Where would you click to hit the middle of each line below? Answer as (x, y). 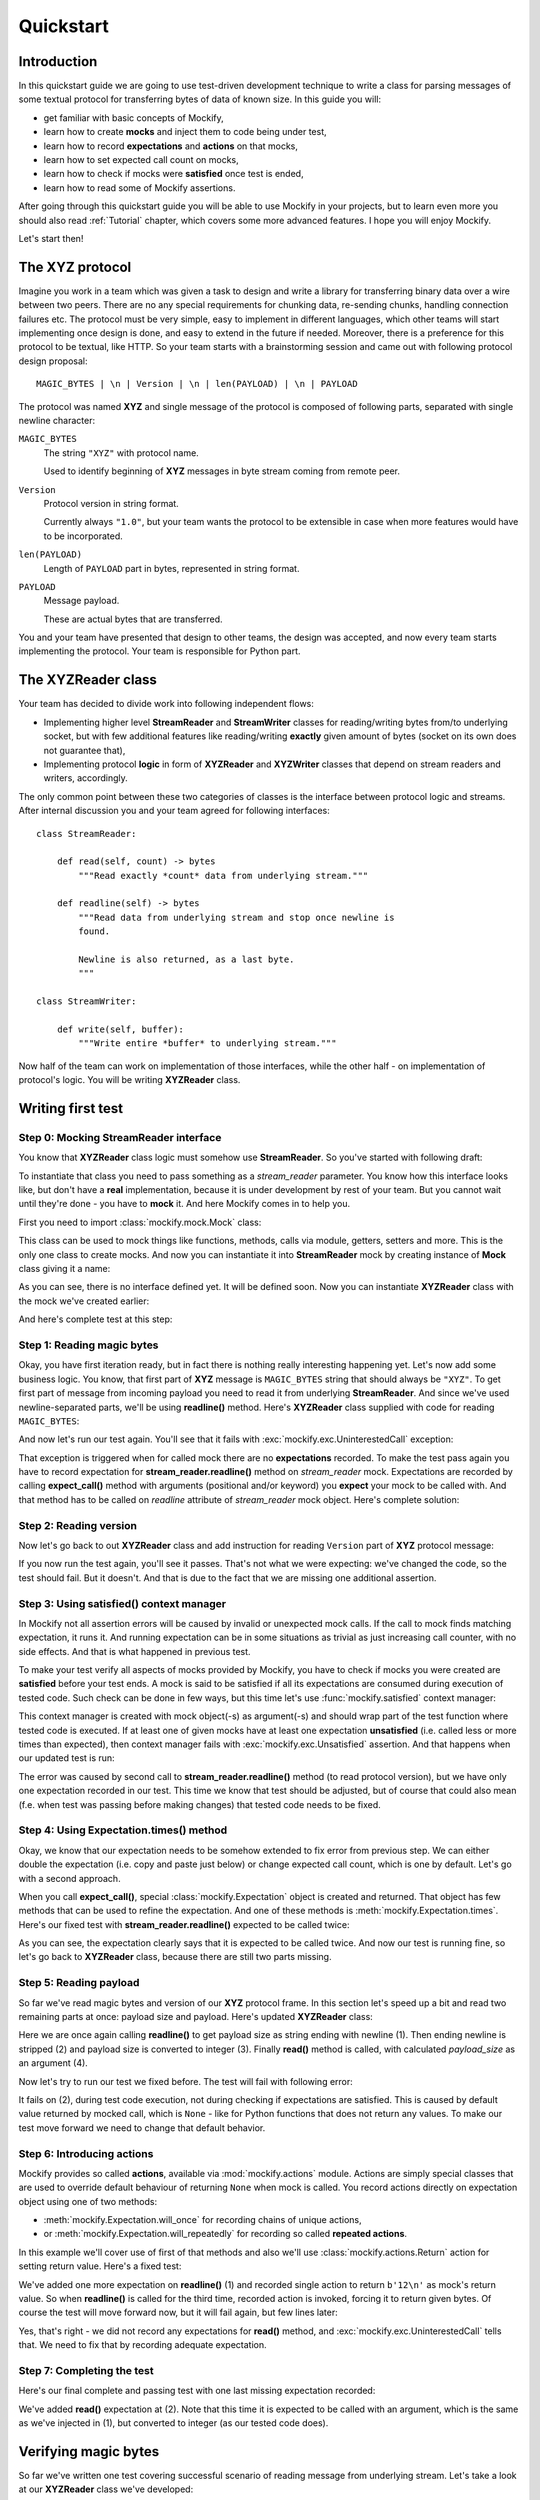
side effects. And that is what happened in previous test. (134, 1651)
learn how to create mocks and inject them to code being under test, (185, 132)
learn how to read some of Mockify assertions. (139, 187)
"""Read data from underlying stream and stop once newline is (236, 917)
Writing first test (71, 1108)
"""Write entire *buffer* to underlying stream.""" (207, 1043)
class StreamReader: (86, 833)
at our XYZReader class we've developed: (106, 2489)
